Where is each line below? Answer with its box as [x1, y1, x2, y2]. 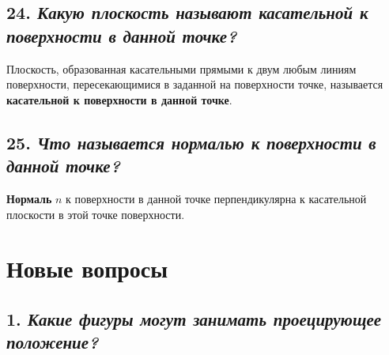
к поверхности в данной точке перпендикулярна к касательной [66, 190, 367, 206]
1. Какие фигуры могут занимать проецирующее [6, 306, 382, 330]
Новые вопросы [6, 252, 168, 285]
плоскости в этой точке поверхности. [6, 206, 185, 222]
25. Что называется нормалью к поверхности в [6, 130, 376, 154]
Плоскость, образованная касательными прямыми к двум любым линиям [6, 60, 357, 77]
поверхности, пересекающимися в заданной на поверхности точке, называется [6, 76, 383, 93]
